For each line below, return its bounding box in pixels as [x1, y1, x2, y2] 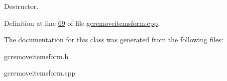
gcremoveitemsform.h [4, 51, 69, 61]
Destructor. [4, 1, 39, 11]
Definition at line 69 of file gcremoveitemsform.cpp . [4, 17, 160, 28]
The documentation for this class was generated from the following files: [4, 34, 224, 45]
